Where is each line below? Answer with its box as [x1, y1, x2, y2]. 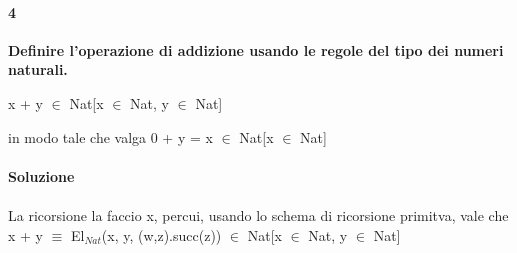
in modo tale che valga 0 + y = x [8, 126, 213, 147]
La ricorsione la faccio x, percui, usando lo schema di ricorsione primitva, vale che [8, 204, 509, 225]
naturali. [8, 59, 68, 80]
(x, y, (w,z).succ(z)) [101, 224, 222, 245]
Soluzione [8, 165, 75, 186]
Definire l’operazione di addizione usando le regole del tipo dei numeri [8, 39, 504, 60]
